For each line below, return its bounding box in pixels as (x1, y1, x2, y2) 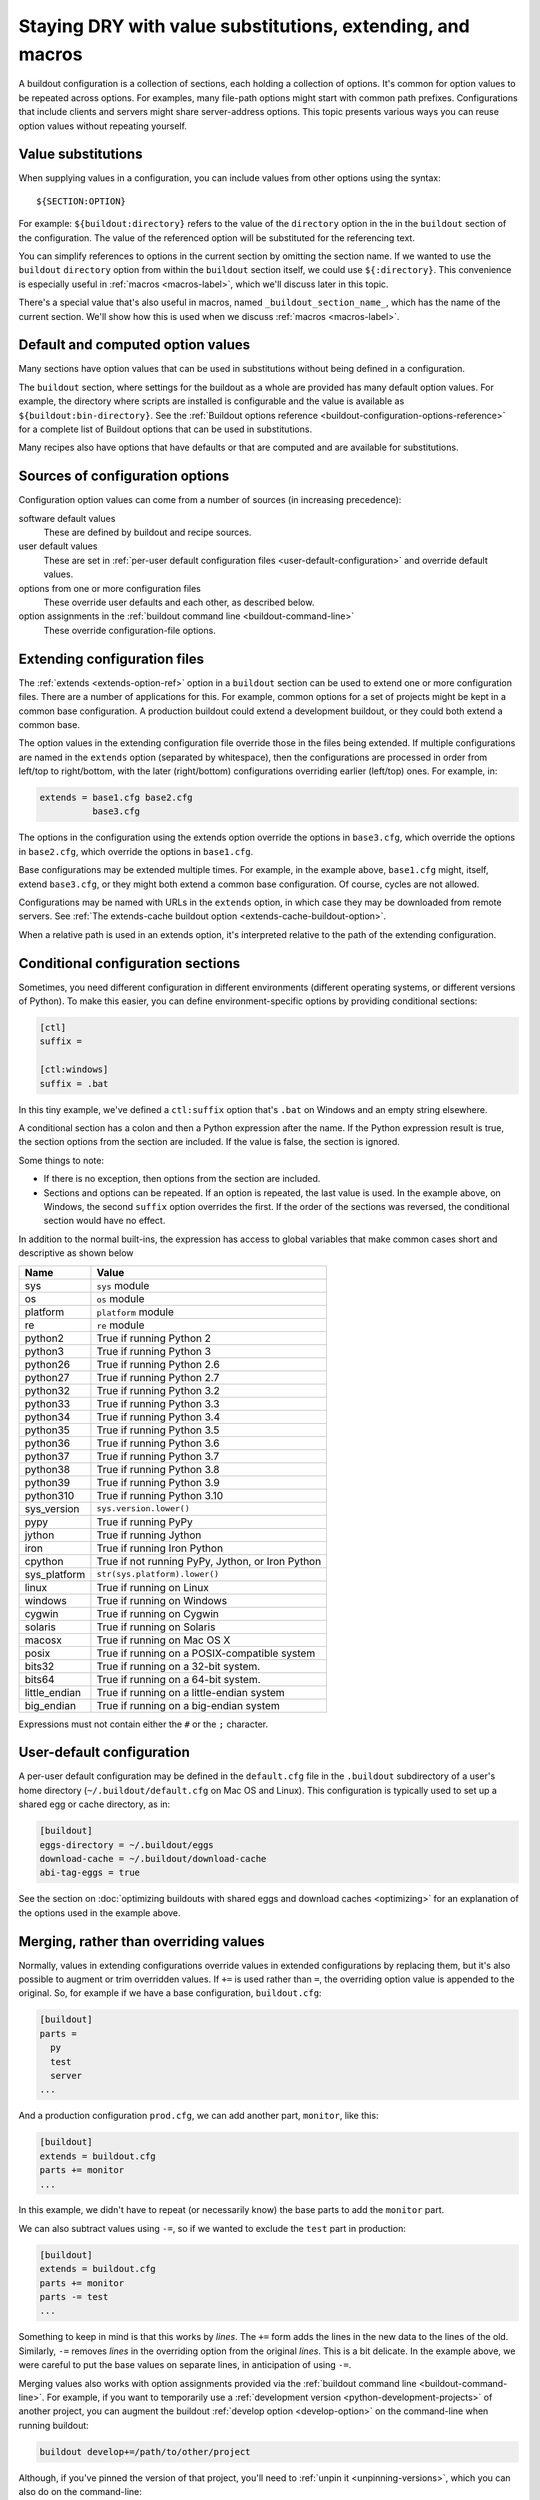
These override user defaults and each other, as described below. (43, 596, 315, 609)
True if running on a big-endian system (96, 1698, 280, 1712)
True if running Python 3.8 (96, 1462, 220, 1476)
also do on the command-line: (18, 2486, 142, 2498)
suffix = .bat (39, 1078, 109, 1089)
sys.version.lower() (96, 1503, 190, 1514)
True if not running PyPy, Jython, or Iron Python (96, 1554, 322, 1568)
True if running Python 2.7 (96, 1370, 220, 1384)
